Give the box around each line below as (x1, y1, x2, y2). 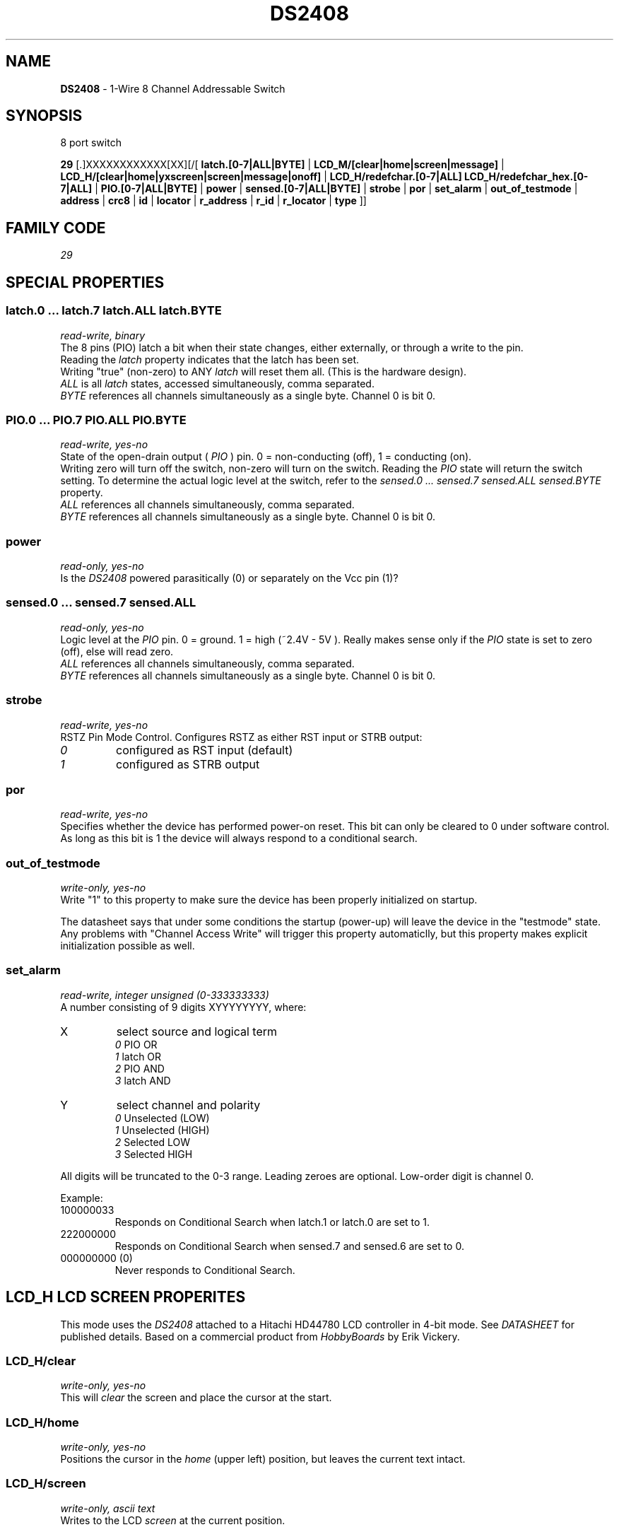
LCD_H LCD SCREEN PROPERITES (6, 1288, 246, 1306)
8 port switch (60, 136, 122, 149)
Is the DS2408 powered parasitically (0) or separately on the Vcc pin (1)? (60, 572, 399, 584)
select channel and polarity (116, 1097, 261, 1112)
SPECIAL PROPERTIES (6, 273, 165, 291)
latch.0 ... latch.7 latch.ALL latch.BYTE (6, 303, 222, 318)
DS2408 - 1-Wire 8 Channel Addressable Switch (60, 82, 285, 95)
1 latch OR (114, 1050, 162, 1063)
